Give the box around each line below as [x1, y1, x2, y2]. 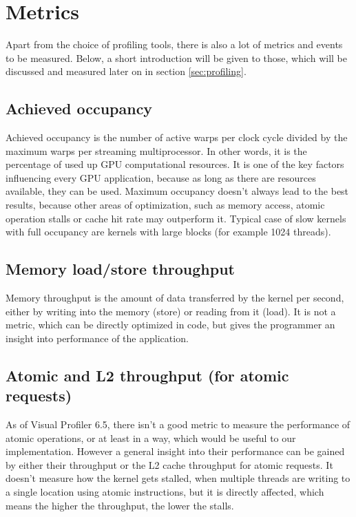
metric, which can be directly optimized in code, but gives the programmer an [6, 317, 335, 332]
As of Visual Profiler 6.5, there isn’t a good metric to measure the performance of [6, 417, 350, 432]
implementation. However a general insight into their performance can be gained [6, 444, 345, 458]
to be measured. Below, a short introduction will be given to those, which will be [6, 50, 347, 65]
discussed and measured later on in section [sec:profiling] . [6, 64, 247, 78]
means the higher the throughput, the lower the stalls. [6, 498, 234, 512]
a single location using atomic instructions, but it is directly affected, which [6, 485, 324, 498]
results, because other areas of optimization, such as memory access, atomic [6, 198, 325, 212]
